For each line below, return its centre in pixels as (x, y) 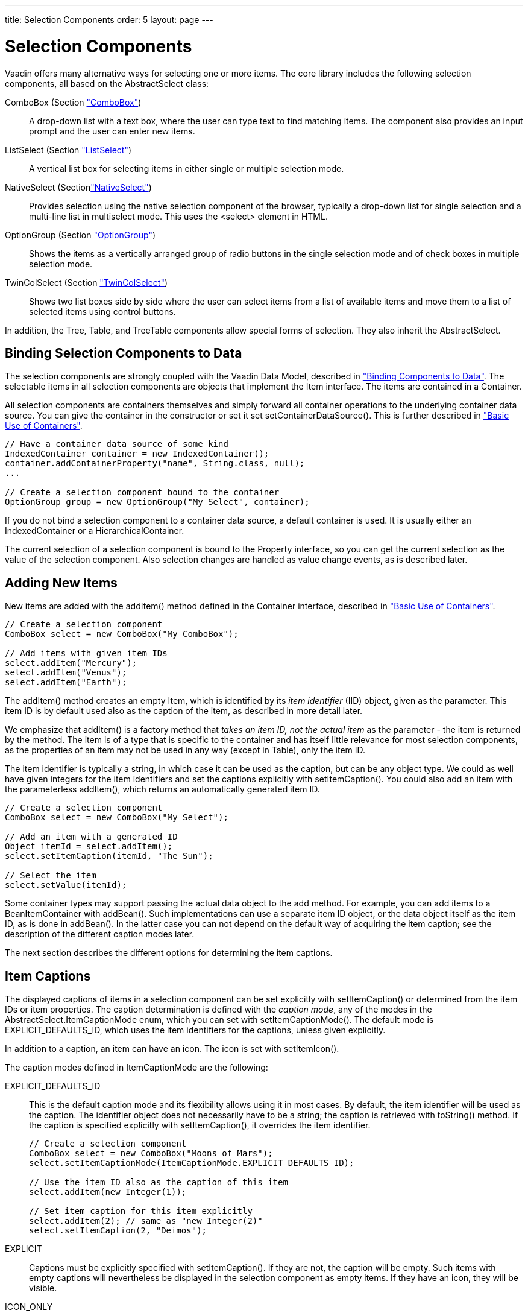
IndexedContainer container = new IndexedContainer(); (137, 454)
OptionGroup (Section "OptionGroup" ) (80, 235)
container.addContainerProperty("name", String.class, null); (155, 463)
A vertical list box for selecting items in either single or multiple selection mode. (187, 168)
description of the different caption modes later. (100, 934)
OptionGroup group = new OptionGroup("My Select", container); (157, 502)
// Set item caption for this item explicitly (141, 1211)
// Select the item (51, 875)
